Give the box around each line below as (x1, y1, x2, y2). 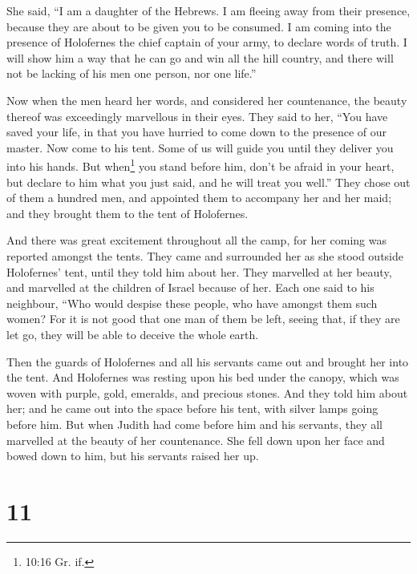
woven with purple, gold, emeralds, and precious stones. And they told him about (6, 384, 408, 401)
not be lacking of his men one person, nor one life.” (6, 65, 257, 82)
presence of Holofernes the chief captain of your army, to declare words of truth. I (6, 34, 407, 51)
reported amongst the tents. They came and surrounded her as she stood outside (6, 247, 403, 264)
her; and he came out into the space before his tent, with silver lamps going (6, 400, 379, 417)
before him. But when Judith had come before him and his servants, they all (6, 415, 383, 432)
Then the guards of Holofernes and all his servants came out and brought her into (6, 353, 409, 370)
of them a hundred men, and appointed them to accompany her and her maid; (6, 189, 392, 206)
